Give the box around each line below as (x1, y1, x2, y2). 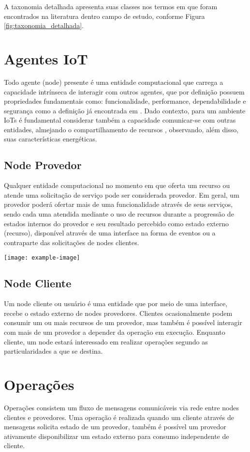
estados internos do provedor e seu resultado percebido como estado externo (4, 218, 229, 228)
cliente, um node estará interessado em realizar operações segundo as (4, 336, 208, 346)
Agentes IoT (4, 48, 88, 68)
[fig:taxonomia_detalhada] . (4, 20, 84, 31)
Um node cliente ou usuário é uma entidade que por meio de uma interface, (4, 298, 228, 309)
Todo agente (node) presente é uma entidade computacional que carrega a (4, 77, 223, 87)
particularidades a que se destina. (4, 346, 103, 356)
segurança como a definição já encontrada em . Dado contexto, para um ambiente (4, 105, 246, 115)
